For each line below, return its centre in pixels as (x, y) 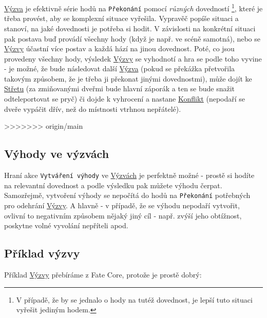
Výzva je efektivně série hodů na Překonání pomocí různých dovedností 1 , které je (133, 7)
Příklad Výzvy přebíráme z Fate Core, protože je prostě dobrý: (103, 274)
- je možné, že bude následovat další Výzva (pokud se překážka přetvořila (120, 68)
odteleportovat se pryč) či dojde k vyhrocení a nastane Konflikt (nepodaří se (125, 99)
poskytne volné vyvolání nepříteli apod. (66, 225)
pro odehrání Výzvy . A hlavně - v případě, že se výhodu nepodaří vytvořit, (122, 205)
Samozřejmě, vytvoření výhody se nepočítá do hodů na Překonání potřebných (127, 195)
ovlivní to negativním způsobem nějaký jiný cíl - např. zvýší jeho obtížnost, (123, 215)
